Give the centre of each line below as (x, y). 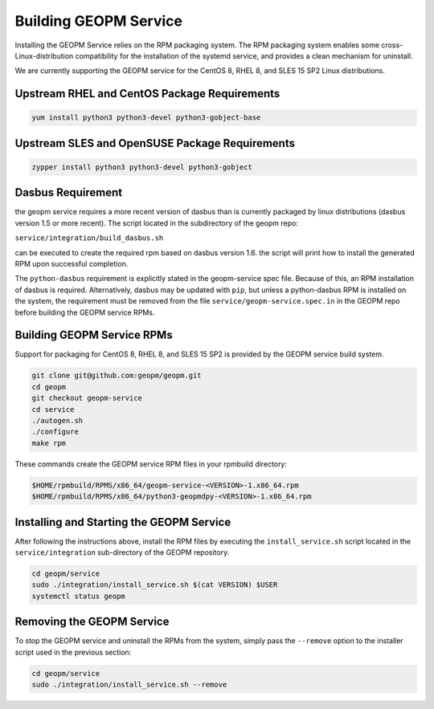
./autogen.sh (57, 420)
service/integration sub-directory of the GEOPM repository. (122, 552)
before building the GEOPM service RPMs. (85, 312)
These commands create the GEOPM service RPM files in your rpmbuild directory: (151, 464)
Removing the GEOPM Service (92, 622)
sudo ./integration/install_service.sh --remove (129, 685)
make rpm (49, 443)
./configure (55, 432)
